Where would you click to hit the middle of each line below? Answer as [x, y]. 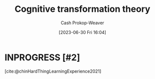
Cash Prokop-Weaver [82, 23]
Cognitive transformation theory [82, 9]
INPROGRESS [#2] [42, 57]
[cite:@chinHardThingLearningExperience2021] [53, 71]
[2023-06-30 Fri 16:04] [82, 32]
